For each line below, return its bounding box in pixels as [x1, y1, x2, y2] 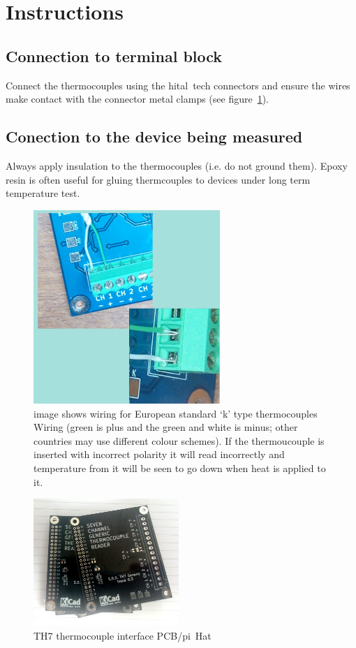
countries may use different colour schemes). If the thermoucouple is [34, 433, 325, 448]
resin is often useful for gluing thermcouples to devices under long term [6, 172, 311, 186]
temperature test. [6, 186, 80, 200]
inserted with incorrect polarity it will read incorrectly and [34, 447, 285, 462]
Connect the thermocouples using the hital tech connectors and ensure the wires [6, 78, 350, 92]
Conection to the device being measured [6, 126, 303, 147]
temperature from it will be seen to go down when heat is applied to [34, 460, 326, 475]
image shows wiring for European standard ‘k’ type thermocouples [34, 406, 318, 420]
